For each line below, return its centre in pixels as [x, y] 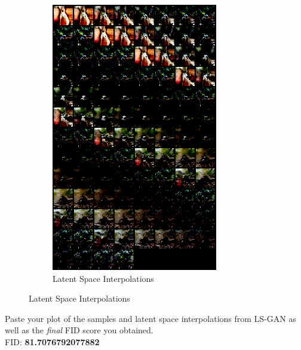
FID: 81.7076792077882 [52, 341]
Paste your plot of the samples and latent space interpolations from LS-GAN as [150, 318]
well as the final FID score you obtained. [79, 330]
